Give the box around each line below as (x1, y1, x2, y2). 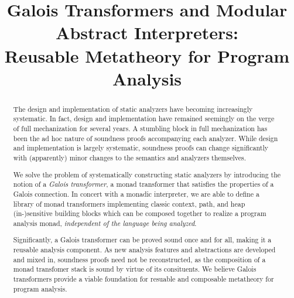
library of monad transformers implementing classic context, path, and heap (13, 198, 245, 208)
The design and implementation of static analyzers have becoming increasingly (13, 104, 253, 114)
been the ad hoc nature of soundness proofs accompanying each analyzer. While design (13, 133, 278, 143)
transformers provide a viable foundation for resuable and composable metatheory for (13, 274, 274, 284)
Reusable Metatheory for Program (4, 43, 290, 67)
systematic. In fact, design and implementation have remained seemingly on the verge (13, 114, 275, 124)
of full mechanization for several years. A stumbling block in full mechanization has (13, 124, 268, 133)
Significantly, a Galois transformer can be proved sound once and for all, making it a (13, 235, 272, 245)
